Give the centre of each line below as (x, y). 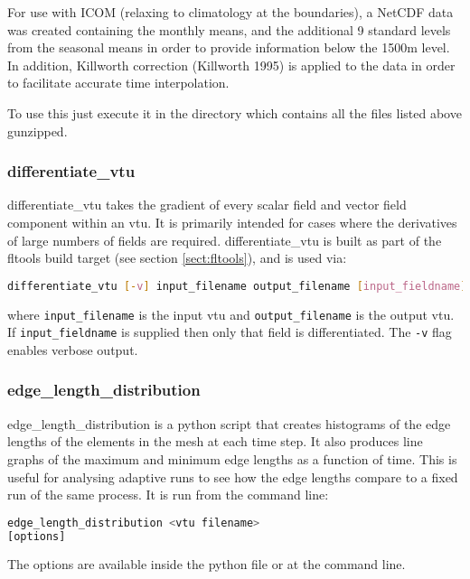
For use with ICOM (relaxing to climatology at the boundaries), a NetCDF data (230, 12)
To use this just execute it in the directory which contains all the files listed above (235, 112)
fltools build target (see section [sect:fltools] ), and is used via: (177, 258)
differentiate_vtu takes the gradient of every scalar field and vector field (207, 205)
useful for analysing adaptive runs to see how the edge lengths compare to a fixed (233, 476)
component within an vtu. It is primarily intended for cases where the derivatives (232, 222)
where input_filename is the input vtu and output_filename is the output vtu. (231, 314)
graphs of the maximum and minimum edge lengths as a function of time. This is (232, 458)
